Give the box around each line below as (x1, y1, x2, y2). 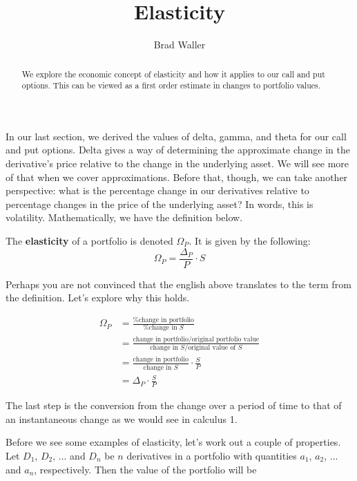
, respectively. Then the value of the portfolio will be (34, 462, 257, 476)
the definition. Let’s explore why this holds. (6, 290, 190, 305)
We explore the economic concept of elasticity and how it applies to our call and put (21, 68, 325, 79)
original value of (188, 344, 236, 352)
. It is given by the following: (189, 233, 311, 247)
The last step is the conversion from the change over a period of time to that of (6, 398, 342, 413)
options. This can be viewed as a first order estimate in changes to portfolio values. (21, 79, 321, 91)
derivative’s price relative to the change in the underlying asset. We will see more (6, 156, 349, 171)
